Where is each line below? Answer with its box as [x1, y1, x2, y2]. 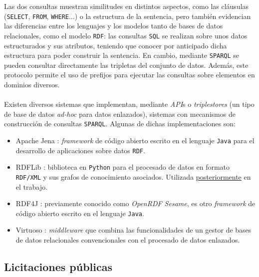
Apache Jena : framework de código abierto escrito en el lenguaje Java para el [15, 135, 255, 145]
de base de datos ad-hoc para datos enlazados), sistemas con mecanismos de [4, 108, 236, 119]
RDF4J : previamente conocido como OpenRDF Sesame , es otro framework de [15, 198, 256, 209]
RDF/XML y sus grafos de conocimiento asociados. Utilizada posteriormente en [15, 171, 251, 182]
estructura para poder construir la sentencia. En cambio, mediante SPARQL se [4, 50, 240, 60]
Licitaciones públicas [4, 259, 113, 275]
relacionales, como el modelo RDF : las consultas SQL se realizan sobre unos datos [4, 30, 248, 40]
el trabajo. [15, 181, 47, 192]
